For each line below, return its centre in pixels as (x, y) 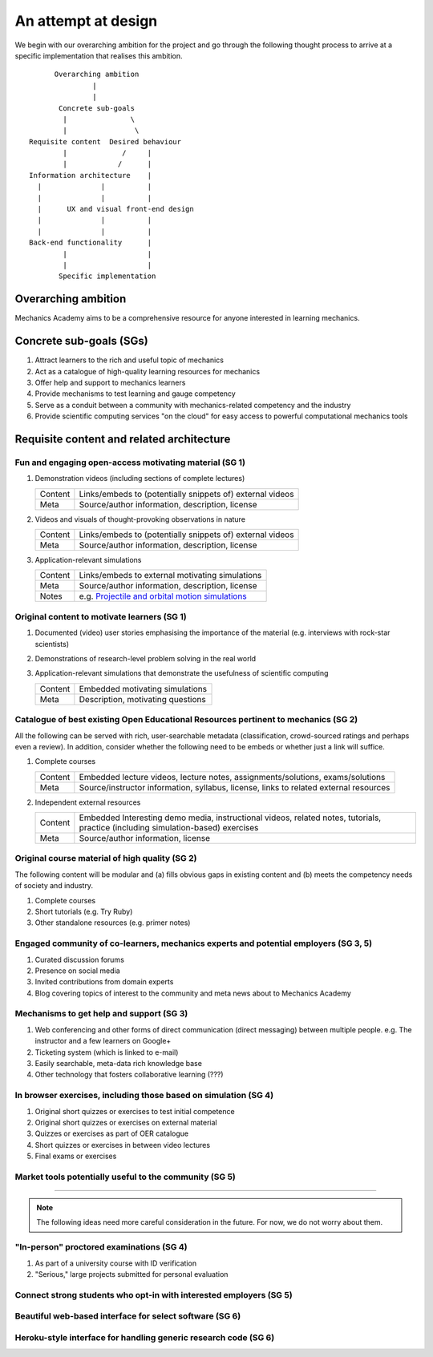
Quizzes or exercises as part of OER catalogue (112, 1133)
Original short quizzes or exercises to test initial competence (135, 1111)
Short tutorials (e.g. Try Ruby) (84, 911)
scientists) (52, 644)
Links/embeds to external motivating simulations (170, 576)
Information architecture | (91, 175)
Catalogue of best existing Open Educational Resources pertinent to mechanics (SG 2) (186, 720)
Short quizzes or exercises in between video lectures (123, 1145)
